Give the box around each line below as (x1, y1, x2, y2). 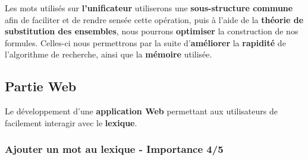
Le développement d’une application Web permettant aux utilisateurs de (5, 105, 278, 117)
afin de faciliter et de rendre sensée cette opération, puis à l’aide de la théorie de (5, 13, 304, 25)
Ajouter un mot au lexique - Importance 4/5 (5, 142, 224, 156)
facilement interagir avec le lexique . (5, 116, 137, 129)
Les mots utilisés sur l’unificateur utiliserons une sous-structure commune (5, 2, 293, 14)
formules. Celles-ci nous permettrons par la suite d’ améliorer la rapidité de (5, 36, 286, 49)
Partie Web (5, 77, 77, 95)
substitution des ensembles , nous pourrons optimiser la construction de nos (5, 25, 298, 37)
